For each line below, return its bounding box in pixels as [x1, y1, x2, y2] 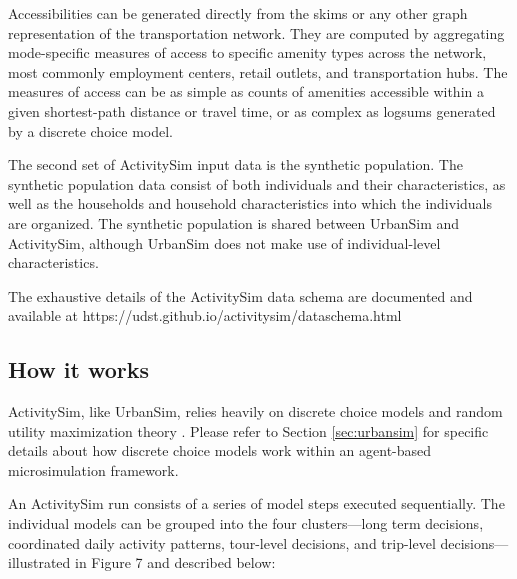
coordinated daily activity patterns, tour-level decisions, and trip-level [8, 532, 436, 553]
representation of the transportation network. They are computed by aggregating [8, 22, 505, 43]
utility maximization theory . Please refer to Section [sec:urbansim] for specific [8, 420, 489, 441]
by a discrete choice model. [8, 120, 173, 141]
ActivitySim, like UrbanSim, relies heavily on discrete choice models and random [8, 401, 503, 422]
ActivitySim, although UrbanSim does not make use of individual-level [8, 232, 441, 253]
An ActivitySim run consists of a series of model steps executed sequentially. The [8, 493, 505, 514]
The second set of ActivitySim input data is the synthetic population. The [8, 154, 463, 175]
